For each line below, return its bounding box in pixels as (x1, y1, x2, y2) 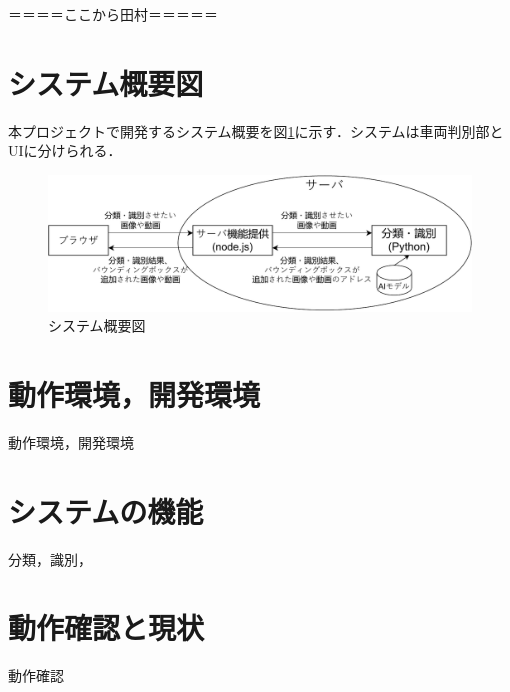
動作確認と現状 (8, 607, 205, 648)
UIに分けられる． (8, 140, 122, 161)
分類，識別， (8, 548, 92, 569)
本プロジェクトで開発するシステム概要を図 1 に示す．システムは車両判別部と (8, 120, 504, 141)
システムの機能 (8, 490, 204, 531)
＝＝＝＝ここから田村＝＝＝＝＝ (8, 4, 218, 24)
